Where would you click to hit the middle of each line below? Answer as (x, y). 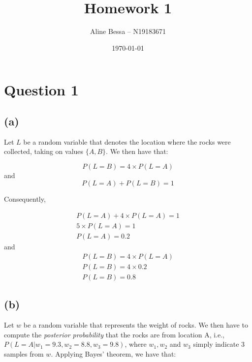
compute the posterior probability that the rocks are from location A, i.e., (114, 334)
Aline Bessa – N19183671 (128, 31)
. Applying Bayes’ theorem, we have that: (113, 353)
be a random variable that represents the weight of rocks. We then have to (136, 325)
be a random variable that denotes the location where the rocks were (127, 141)
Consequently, (25, 199)
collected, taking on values (44, 151)
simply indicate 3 (219, 344)
